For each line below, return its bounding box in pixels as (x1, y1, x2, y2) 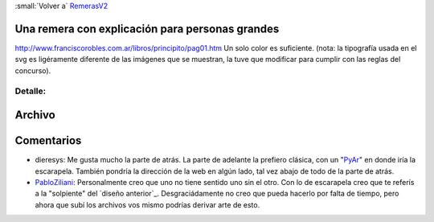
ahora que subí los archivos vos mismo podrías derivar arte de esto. (35, 199, 260, 209)
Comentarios (14, 134, 82, 148)
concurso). (14, 65, 51, 76)
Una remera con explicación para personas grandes (14, 22, 280, 35)
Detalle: (14, 85, 47, 97)
